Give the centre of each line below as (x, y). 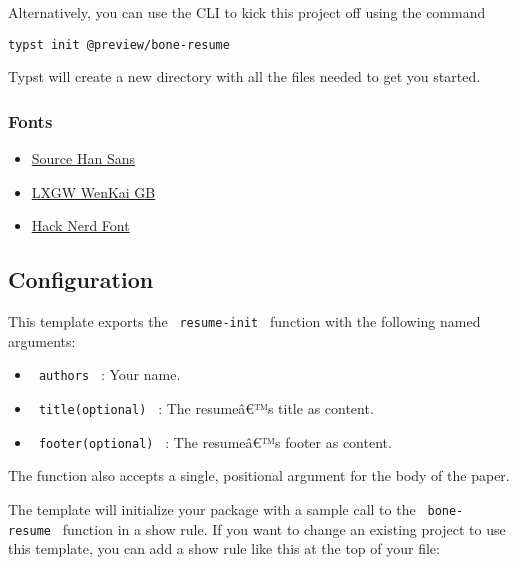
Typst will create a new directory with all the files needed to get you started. (244, 76)
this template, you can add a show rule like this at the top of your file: (224, 548)
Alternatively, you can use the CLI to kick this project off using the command (247, 12)
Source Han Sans (83, 158)
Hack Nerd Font (80, 225)
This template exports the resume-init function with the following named (244, 321)
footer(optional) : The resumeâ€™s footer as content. (215, 441)
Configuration (81, 279)
